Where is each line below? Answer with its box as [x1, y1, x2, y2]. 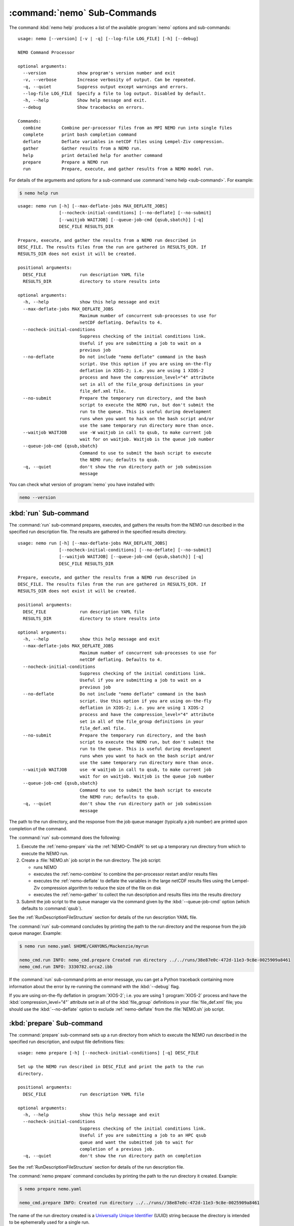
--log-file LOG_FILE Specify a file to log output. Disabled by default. [23, 91, 207, 97]
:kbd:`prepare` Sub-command [9, 1019, 103, 1027]
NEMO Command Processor [18, 50, 75, 55]
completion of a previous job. [79, 1146, 155, 1152]
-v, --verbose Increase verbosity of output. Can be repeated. [23, 77, 196, 83]
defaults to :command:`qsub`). [21, 905, 83, 911]
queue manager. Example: [9, 930, 62, 936]
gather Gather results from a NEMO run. [23, 146, 142, 152]
